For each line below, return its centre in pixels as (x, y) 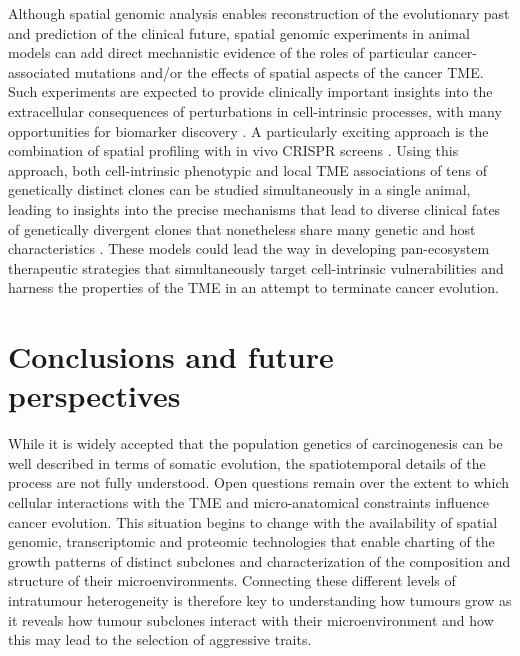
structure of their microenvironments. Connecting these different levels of (232, 580)
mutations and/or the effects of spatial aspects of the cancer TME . (279, 71)
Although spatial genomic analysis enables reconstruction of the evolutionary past (259, 13)
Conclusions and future (171, 356)
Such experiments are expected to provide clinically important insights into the (250, 91)
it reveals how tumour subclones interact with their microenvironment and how (251, 619)
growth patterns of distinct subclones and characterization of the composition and (259, 560)
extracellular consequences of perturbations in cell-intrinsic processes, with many (255, 110)
